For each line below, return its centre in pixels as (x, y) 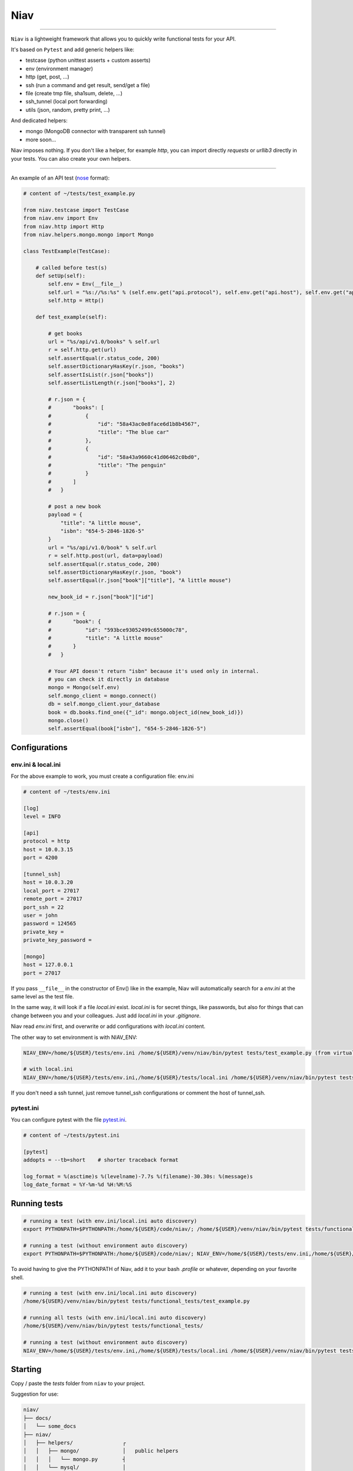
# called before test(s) (71, 267)
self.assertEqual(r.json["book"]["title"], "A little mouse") (140, 580)
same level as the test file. (42, 997)
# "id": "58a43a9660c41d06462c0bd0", (124, 457)
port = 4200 (41, 858)
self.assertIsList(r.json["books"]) (101, 375)
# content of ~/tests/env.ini (67, 792)
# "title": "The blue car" (109, 432)
